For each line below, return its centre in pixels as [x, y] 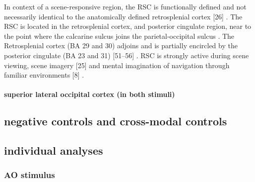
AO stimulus [30, 175]
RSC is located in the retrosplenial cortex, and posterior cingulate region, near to [128, 26]
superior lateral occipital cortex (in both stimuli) [90, 94]
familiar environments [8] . [44, 75]
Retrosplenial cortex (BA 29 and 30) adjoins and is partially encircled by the [121, 45]
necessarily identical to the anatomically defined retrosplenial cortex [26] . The [123, 16]
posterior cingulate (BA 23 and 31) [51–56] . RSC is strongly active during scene [127, 55]
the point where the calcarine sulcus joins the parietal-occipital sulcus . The [119, 36]
